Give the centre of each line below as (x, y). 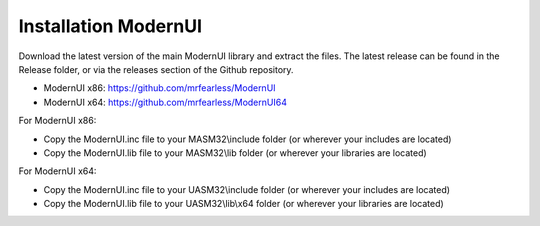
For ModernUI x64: (57, 171)
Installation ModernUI (110, 26)
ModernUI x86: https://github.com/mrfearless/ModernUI (159, 88)
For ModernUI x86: (57, 121)
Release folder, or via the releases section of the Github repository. (156, 69)
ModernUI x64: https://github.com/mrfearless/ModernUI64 (165, 102)
